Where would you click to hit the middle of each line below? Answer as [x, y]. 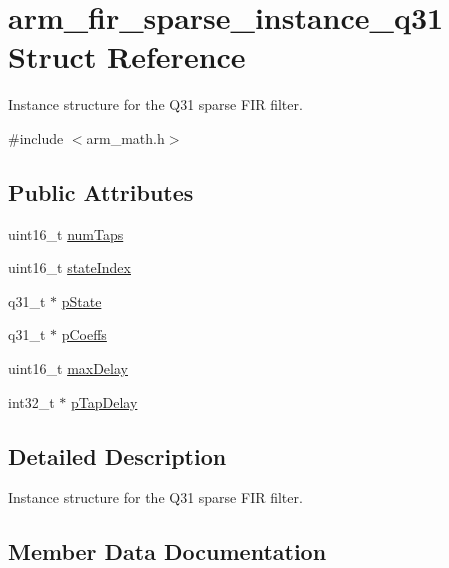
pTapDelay [104, 401]
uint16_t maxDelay [68, 368]
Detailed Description [117, 455]
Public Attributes [101, 191]
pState [81, 300]
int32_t [31, 401]
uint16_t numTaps [66, 233]
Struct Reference [127, 56]
